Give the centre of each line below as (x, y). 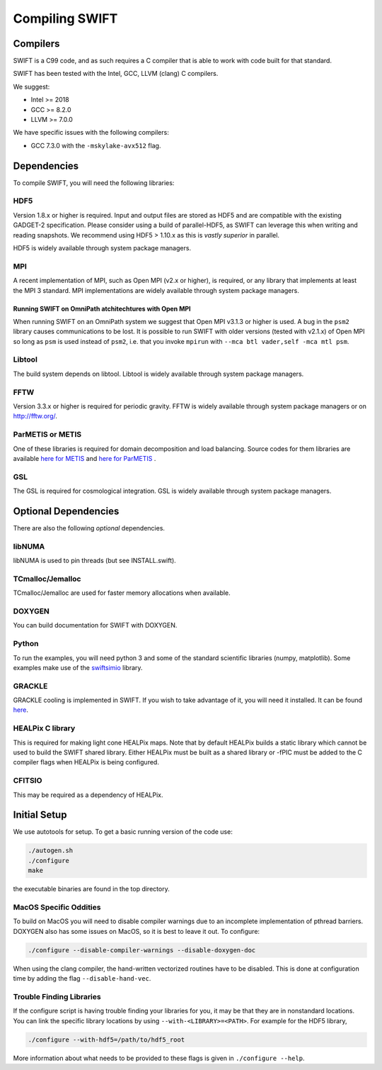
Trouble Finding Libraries (57, 996)
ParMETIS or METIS (47, 435)
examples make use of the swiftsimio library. (78, 667)
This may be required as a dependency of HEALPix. (88, 795)
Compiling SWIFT (65, 18)
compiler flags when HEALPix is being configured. (86, 762)
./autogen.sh (51, 851)
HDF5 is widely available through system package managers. (102, 248)
